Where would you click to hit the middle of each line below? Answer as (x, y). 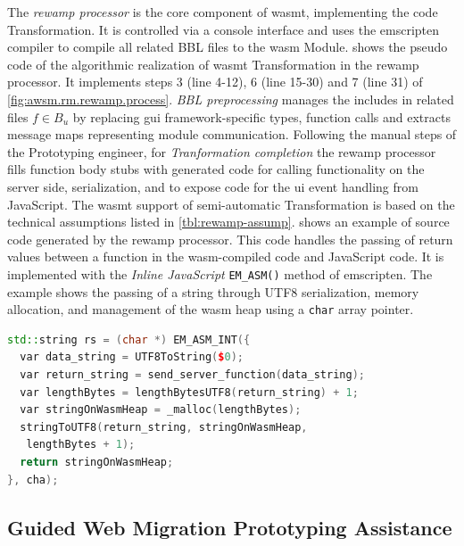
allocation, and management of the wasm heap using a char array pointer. (211, 309)
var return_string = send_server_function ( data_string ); (192, 375)
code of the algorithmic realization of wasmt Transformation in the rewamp (213, 64)
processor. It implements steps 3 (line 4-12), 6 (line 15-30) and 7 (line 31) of (215, 82)
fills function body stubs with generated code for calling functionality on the (216, 169)
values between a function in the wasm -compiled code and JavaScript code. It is (226, 256)
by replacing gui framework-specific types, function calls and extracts (261, 116)
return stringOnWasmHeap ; (97, 462)
